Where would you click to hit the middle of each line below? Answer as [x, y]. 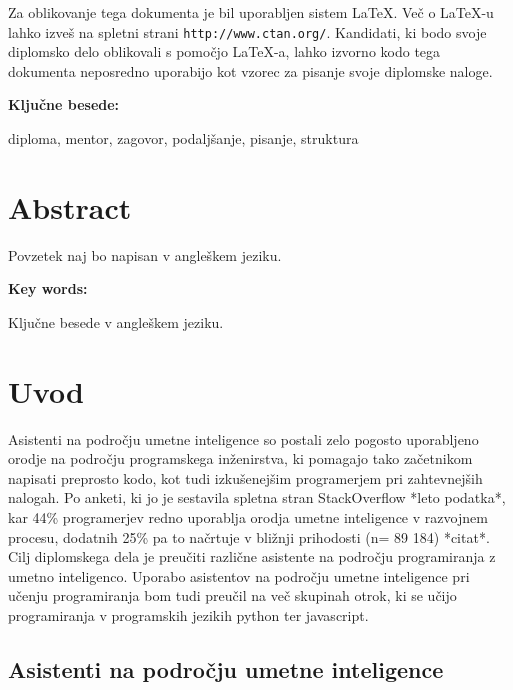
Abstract [70, 206]
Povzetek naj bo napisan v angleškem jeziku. [145, 254]
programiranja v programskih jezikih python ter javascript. [188, 615]
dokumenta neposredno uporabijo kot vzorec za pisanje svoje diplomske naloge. [250, 70]
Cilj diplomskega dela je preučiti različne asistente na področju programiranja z [252, 556]
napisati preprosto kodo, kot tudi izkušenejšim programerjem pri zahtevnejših [245, 477]
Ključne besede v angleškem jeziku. [116, 321]
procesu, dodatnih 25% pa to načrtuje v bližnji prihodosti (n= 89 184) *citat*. [249, 536]
